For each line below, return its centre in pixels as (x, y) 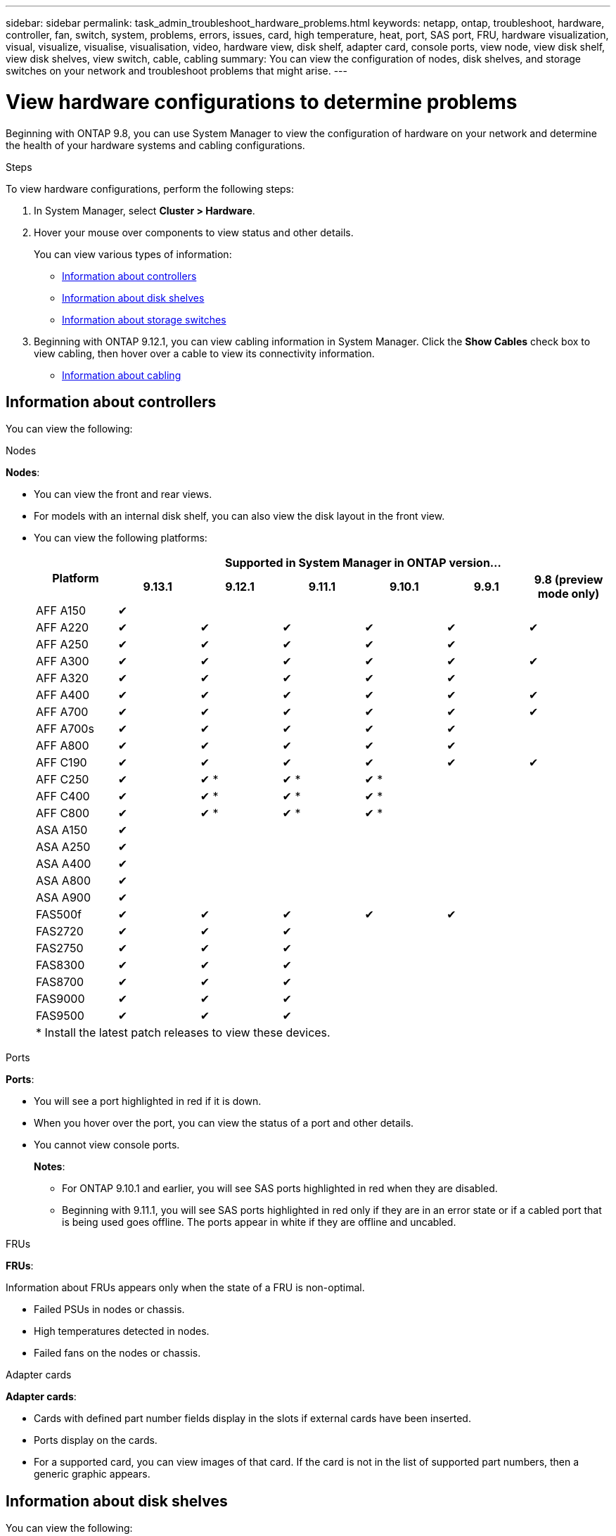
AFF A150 (61, 611)
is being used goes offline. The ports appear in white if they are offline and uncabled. (259, 1222)
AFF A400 (63, 695)
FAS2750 (60, 948)
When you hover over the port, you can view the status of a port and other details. (224, 1123)
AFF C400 (63, 796)
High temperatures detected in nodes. (122, 1331)
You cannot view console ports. (107, 1145)
